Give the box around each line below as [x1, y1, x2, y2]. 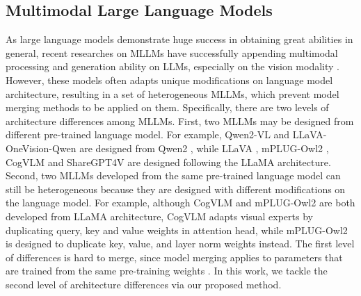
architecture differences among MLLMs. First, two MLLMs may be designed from [6, 113, 354, 128]
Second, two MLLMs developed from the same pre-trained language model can [6, 168, 341, 183]
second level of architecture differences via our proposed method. [6, 277, 282, 291]
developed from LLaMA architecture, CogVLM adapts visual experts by [6, 208, 313, 223]
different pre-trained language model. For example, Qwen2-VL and [6, 127, 290, 142]
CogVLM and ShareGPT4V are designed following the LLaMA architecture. [6, 154, 331, 169]
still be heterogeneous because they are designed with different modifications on [6, 181, 346, 196]
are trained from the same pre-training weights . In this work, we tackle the [6, 263, 328, 278]
